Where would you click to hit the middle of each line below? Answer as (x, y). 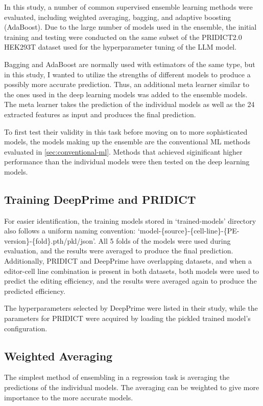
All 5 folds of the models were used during (164, 240)
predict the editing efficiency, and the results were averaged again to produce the (130, 281)
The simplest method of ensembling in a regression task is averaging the (117, 377)
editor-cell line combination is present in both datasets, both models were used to (132, 271)
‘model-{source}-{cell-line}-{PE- (188, 231)
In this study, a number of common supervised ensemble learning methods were (128, 7)
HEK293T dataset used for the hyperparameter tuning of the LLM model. (121, 47)
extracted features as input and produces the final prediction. (100, 114)
